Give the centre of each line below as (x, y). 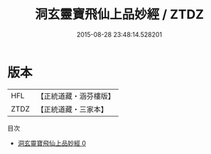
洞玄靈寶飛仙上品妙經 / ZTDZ (119, 14)
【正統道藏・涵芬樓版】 (76, 96)
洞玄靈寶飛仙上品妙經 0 (52, 143)
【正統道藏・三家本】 (72, 109)
